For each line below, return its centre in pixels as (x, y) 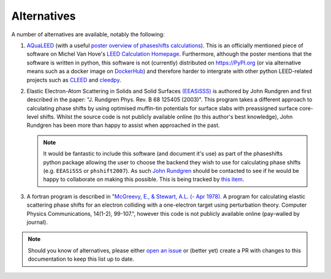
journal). (37, 222)
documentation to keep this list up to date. (81, 259)
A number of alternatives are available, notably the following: (88, 34)
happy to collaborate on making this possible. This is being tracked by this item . (144, 179)
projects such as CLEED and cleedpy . (74, 80)
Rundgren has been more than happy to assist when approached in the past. (123, 125)
